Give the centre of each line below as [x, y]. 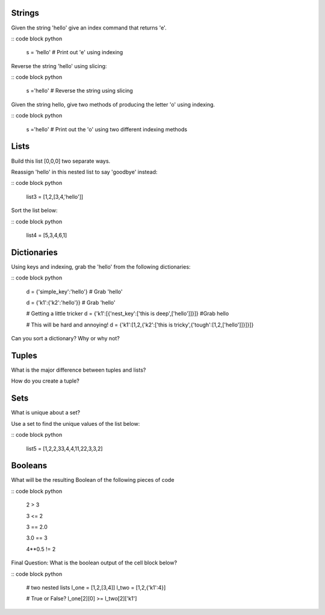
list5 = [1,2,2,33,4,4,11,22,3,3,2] [64, 448]
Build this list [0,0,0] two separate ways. [61, 161]
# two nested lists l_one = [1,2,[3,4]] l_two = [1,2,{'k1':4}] [96, 587]
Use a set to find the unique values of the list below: [76, 423]
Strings [25, 13]
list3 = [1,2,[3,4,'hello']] [55, 196]
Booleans [29, 466]
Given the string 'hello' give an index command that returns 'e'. [89, 28]
